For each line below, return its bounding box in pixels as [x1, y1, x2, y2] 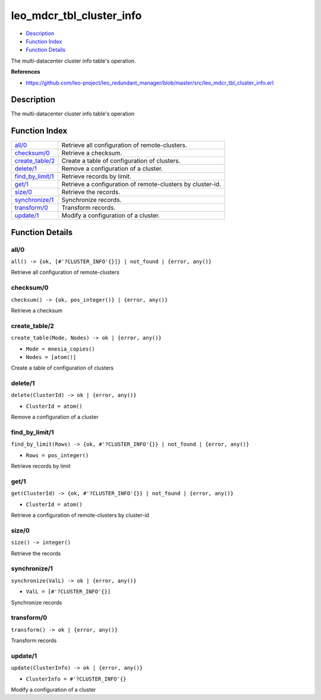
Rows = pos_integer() [26, 452, 89, 458]
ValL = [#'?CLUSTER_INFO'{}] [26, 588, 111, 595]
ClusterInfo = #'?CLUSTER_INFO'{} [26, 676, 127, 682]
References [11, 68, 40, 76]
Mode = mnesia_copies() [26, 345, 95, 352]
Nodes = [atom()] [26, 354, 77, 360]
